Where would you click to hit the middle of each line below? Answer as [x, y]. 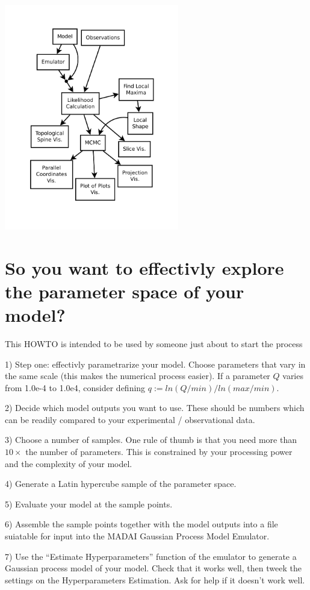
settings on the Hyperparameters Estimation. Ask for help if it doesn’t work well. [155, 579]
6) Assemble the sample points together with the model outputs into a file [141, 524]
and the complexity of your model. [69, 463]
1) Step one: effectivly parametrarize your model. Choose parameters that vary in [155, 364]
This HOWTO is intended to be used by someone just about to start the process [154, 343]
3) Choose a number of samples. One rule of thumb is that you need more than [151, 440]
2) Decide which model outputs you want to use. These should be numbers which [155, 408]
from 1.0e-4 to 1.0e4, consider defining [75, 387]
